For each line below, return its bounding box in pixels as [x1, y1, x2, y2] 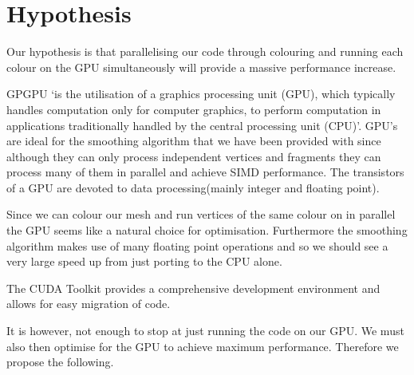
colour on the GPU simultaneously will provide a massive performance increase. [6, 58, 396, 75]
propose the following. [6, 353, 114, 370]
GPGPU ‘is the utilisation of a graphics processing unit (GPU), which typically [6, 85, 396, 102]
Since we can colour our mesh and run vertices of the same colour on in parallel [6, 206, 396, 223]
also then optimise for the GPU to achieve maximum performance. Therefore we [6, 337, 399, 354]
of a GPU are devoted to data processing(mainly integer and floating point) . [6, 179, 380, 195]
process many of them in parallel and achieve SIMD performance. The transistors [6, 164, 404, 180]
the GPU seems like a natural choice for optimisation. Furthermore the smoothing [6, 222, 408, 239]
